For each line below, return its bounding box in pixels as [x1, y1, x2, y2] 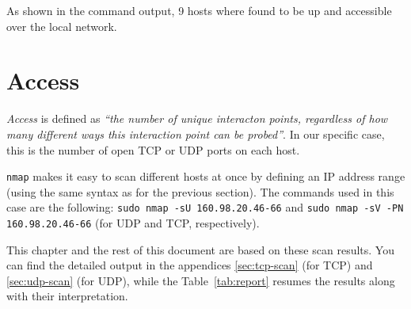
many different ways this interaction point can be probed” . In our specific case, [6, 125, 385, 142]
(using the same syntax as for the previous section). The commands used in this [6, 183, 394, 200]
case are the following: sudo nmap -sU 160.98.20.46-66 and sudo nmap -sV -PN [6, 199, 404, 216]
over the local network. [6, 17, 117, 34]
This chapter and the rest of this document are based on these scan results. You [6, 241, 394, 257]
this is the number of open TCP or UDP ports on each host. [6, 141, 300, 158]
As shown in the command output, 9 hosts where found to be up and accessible [6, 2, 392, 18]
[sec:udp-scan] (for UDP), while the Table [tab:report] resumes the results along [6, 272, 395, 288]
